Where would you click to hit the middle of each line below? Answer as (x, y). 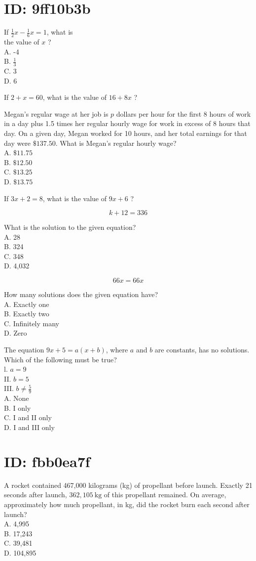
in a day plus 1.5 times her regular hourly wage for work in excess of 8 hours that (127, 123)
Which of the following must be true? (60, 359)
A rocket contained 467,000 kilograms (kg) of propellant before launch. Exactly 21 (128, 485)
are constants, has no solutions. (202, 350)
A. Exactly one (27, 304)
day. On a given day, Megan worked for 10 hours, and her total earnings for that (126, 133)
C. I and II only (28, 417)
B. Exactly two (27, 314)
